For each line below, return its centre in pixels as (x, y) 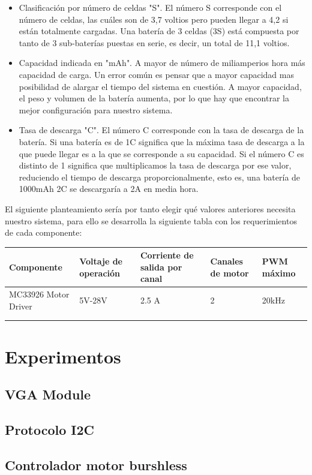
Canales (226, 261)
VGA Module (48, 394)
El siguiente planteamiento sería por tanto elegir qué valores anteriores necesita (150, 208)
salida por (161, 267)
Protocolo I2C (49, 429)
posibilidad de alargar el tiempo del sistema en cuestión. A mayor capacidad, (160, 86)
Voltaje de (101, 261)
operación (100, 273)
